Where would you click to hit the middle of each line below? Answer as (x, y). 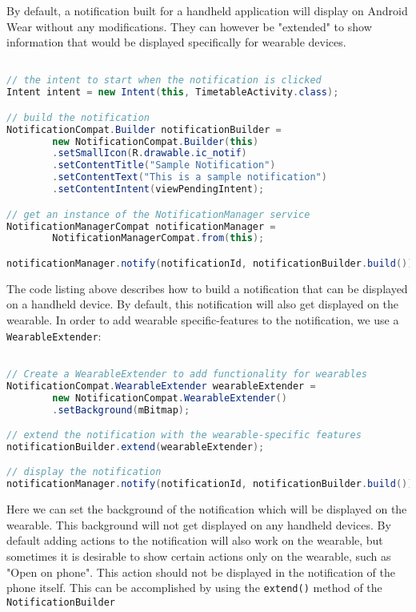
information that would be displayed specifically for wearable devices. (176, 42)
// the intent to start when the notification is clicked (164, 81)
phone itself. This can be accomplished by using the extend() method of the (194, 588)
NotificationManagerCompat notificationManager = (141, 226)
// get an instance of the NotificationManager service (158, 214)
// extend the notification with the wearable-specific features (184, 435)
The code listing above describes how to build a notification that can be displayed (207, 288)
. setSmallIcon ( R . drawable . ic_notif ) (150, 153)
